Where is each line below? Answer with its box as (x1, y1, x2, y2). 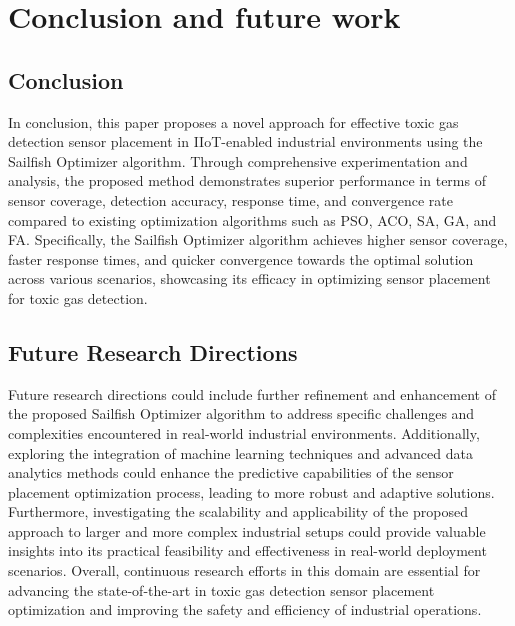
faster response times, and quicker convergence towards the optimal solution (8, 248, 474, 269)
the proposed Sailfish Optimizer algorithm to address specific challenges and (8, 403, 475, 424)
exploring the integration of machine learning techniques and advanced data (8, 442, 473, 463)
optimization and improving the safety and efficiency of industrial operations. (8, 599, 482, 620)
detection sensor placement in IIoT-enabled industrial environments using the (8, 131, 483, 152)
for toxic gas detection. (8, 287, 148, 308)
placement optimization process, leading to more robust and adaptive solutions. (8, 481, 495, 502)
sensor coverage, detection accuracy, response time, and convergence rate (8, 189, 453, 210)
